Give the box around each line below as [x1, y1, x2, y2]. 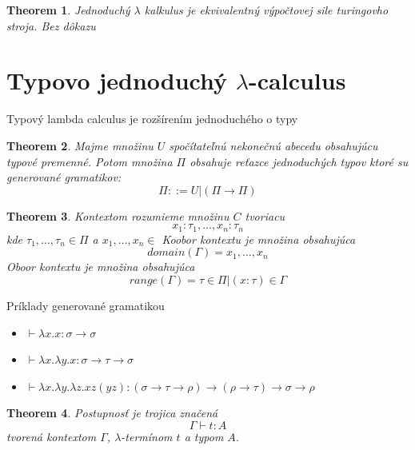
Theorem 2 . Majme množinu [6, 137, 154, 153]
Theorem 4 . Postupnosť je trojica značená [6, 404, 218, 421]
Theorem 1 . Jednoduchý [6, 2, 130, 18]
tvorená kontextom [6, 428, 97, 444]
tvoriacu [245, 207, 285, 224]
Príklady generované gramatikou [6, 297, 165, 313]
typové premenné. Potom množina [6, 153, 173, 169]
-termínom [121, 428, 173, 444]
